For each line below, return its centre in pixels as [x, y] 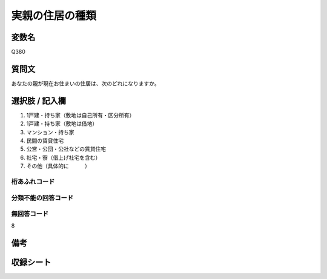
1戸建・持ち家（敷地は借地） [62, 123]
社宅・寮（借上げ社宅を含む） [64, 157]
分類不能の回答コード [42, 198]
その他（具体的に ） [58, 166]
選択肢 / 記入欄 [39, 101]
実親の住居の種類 [54, 16]
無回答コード [30, 214]
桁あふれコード [33, 182]
